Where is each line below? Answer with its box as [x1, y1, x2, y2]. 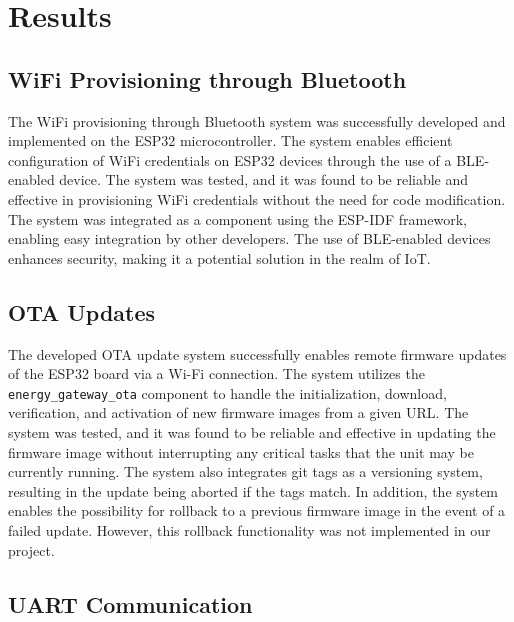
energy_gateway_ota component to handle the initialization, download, [8, 382, 447, 403]
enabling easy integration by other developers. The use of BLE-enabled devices [8, 228, 491, 249]
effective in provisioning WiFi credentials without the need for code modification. [8, 188, 506, 209]
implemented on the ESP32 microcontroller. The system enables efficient [8, 130, 453, 151]
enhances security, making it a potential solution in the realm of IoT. [8, 247, 431, 268]
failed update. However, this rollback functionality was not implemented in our [8, 519, 491, 540]
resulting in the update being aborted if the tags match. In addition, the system [8, 480, 499, 501]
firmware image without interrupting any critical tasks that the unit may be [8, 441, 474, 462]
